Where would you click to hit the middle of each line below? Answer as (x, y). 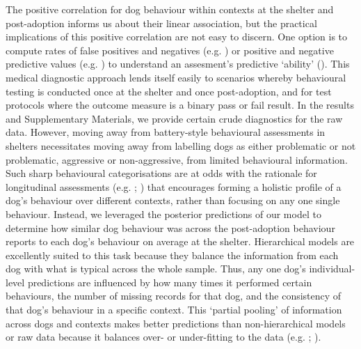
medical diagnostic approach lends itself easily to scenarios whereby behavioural (176, 77)
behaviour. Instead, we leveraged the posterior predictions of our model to (163, 214)
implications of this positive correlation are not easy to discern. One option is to (177, 37)
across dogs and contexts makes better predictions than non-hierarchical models (176, 323)
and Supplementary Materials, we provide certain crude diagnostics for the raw (174, 118)
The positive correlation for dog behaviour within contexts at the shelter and (170, 9)
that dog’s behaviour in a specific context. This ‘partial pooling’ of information (174, 310)
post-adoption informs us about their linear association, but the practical (161, 23)
